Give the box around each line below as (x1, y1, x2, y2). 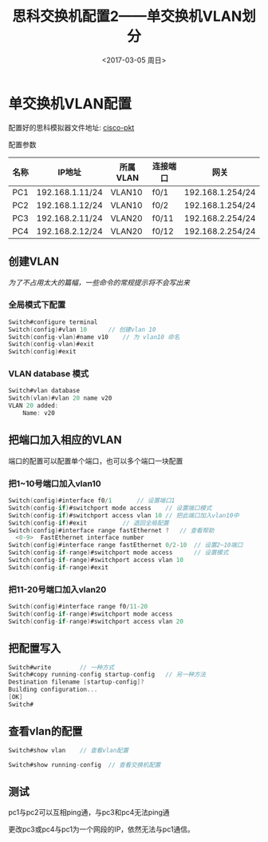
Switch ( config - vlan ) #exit (8, 341, 94, 349)
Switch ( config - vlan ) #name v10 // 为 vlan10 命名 (8, 333, 180, 341)
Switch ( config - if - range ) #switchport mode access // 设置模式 (8, 549, 229, 557)
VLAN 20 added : (8, 401, 59, 410)
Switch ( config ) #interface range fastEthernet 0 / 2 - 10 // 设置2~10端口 (8, 541, 243, 549)
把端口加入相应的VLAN (8, 433, 122, 447)
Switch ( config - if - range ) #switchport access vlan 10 (8, 557, 183, 565)
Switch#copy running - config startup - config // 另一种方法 (8, 671, 206, 679)
